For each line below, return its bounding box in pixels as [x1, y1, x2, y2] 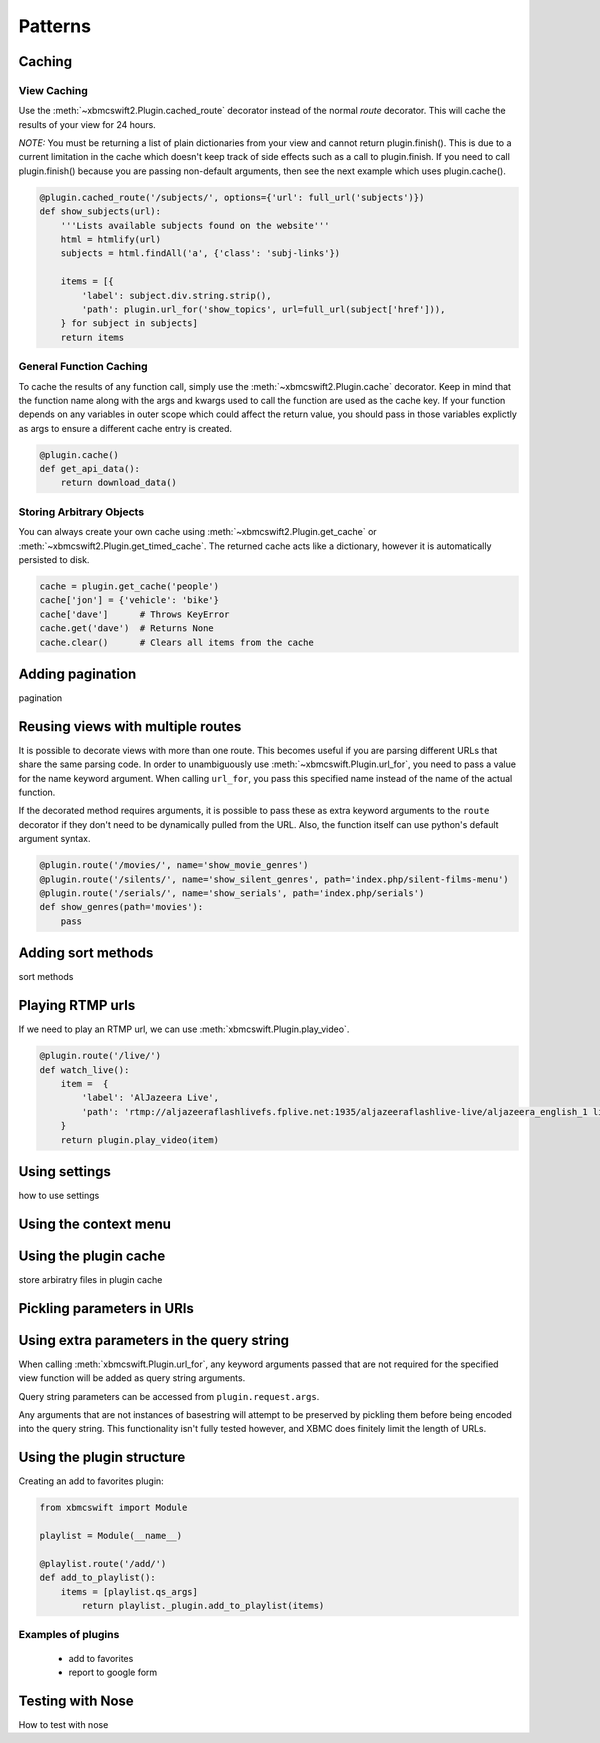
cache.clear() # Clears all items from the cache [39, 636, 314, 648]
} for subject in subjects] [60, 318, 199, 329]
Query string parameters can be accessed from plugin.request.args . [18, 1390, 320, 1402]
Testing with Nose [18, 1692, 134, 1709]
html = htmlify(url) [60, 234, 162, 245]
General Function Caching [18, 360, 149, 374]
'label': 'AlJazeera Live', [81, 1092, 220, 1104]
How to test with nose [18, 1718, 109, 1730]
